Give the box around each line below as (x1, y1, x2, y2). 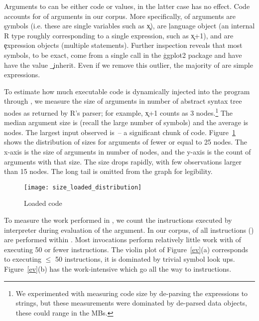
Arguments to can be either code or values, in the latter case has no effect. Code (4, 1, 250, 11)
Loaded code (24, 198, 62, 208)
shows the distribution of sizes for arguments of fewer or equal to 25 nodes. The (4, 137, 247, 147)
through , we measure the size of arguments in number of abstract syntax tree (4, 96, 242, 106)
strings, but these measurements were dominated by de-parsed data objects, (15, 298, 248, 308)
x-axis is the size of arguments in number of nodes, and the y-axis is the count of (4, 146, 251, 157)
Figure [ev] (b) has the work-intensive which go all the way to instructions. (4, 263, 232, 274)
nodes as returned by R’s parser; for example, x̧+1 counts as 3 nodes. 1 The (4, 106, 233, 118)
